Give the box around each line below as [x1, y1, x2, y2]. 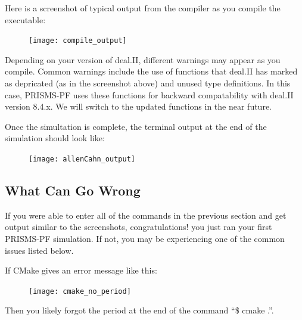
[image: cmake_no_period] [29, 287, 131, 296]
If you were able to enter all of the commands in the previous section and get [5, 209, 287, 221]
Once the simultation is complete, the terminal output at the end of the [5, 120, 267, 132]
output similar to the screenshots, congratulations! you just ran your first [5, 220, 272, 233]
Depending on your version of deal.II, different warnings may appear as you [5, 53, 281, 66]
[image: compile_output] [29, 36, 127, 45]
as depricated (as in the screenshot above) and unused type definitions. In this [5, 77, 291, 89]
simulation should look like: [5, 132, 105, 144]
